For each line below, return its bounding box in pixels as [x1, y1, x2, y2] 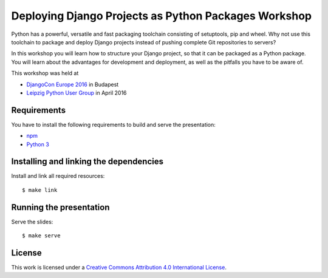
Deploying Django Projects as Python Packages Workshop [11, 9, 312, 22]
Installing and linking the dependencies [11, 157, 164, 167]
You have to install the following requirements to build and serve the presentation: [11, 121, 216, 128]
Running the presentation [11, 202, 110, 212]
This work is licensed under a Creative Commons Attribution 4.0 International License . [11, 264, 227, 271]
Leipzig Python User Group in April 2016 [26, 89, 127, 97]
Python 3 [26, 140, 50, 148]
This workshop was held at [11, 70, 79, 77]
